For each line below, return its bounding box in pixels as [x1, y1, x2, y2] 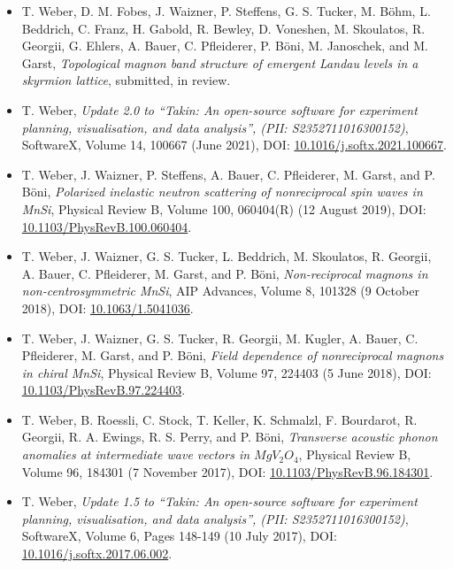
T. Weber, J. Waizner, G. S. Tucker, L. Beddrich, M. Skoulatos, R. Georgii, [21, 247, 432, 265]
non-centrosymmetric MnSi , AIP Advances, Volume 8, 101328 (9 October [21, 281, 419, 300]
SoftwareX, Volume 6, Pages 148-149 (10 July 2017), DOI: [21, 527, 337, 545]
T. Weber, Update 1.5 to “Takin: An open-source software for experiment [21, 492, 418, 511]
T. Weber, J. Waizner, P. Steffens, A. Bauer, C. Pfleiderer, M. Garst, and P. [21, 165, 435, 183]
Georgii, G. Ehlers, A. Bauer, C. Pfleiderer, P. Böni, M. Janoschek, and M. [21, 36, 428, 55]
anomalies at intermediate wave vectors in [21, 445, 250, 464]
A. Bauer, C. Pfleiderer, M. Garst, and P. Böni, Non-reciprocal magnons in [21, 264, 428, 282]
